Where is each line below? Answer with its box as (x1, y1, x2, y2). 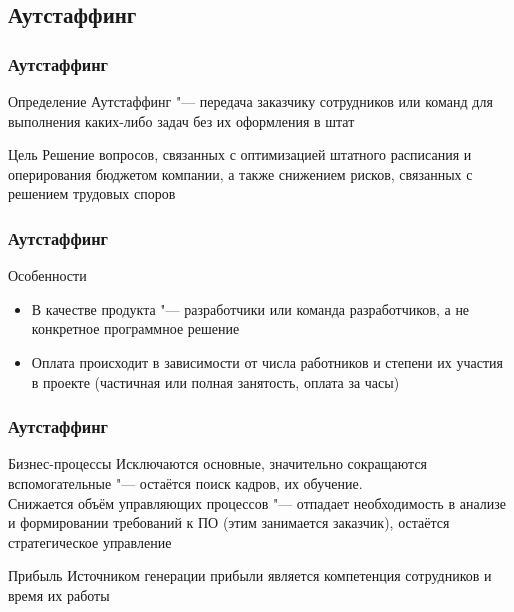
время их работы (8, 584, 110, 605)
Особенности (8, 265, 87, 286)
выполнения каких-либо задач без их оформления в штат (8, 110, 355, 131)
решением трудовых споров (8, 183, 176, 204)
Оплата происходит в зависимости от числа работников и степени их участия (31, 351, 503, 372)
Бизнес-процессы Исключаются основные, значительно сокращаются (8, 453, 428, 474)
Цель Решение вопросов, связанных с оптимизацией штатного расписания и (8, 144, 472, 165)
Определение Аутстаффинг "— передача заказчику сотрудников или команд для (8, 91, 493, 111)
